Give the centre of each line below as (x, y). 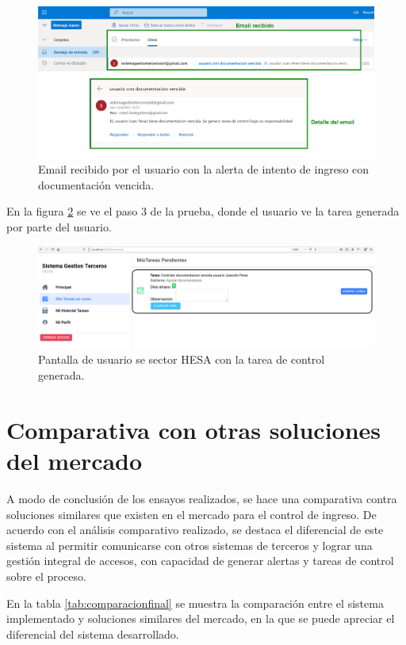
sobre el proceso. (46, 576)
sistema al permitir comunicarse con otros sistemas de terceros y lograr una (190, 545)
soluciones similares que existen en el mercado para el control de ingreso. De (192, 514)
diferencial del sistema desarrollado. (93, 634)
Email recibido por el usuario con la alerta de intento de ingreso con (204, 169)
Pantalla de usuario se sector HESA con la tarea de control (182, 359)
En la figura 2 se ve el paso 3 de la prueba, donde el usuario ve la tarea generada (203, 211)
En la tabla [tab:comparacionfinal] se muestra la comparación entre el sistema (195, 603)
